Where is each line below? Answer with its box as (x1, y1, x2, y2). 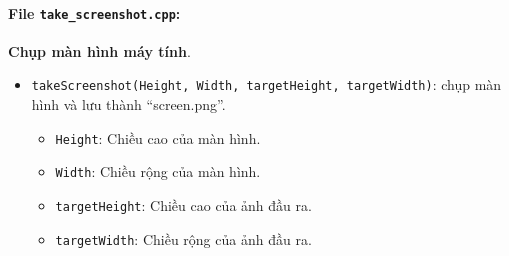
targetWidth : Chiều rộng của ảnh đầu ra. (55, 228, 312, 249)
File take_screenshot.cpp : (8, 2, 181, 23)
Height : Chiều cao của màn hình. (55, 127, 261, 148)
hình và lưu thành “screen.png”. (31, 94, 226, 115)
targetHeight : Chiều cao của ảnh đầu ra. (55, 195, 312, 216)
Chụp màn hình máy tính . (8, 40, 191, 61)
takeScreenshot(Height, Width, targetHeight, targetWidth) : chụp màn (31, 74, 502, 95)
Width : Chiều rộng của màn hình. (55, 161, 261, 182)
